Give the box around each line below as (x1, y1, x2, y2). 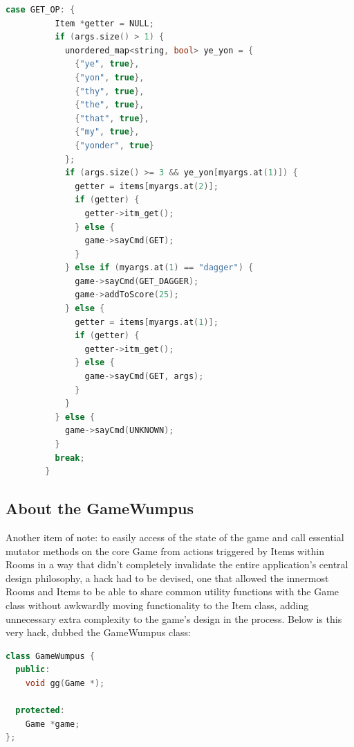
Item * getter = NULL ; (55, 18, 154, 28)
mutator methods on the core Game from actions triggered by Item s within (6, 543, 324, 558)
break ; (55, 452, 85, 463)
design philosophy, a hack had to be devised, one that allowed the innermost (6, 570, 329, 585)
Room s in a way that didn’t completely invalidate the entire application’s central (6, 557, 348, 572)
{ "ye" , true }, (75, 59, 140, 69)
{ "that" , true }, (75, 113, 149, 123)
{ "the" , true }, (75, 100, 145, 110)
